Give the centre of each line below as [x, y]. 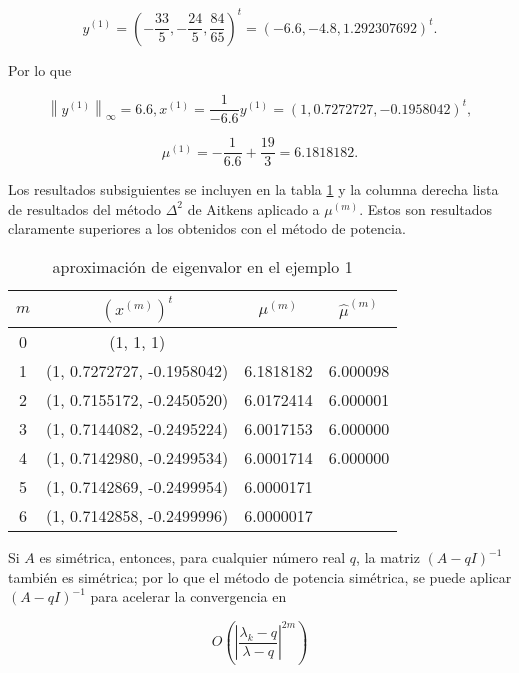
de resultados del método [85, 208]
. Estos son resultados [426, 208]
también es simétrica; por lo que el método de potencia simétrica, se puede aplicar [260, 576]
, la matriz [388, 557]
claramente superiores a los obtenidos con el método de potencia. [207, 228]
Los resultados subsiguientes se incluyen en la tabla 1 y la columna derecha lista [253, 189]
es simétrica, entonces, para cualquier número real [192, 557]
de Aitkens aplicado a [253, 208]
